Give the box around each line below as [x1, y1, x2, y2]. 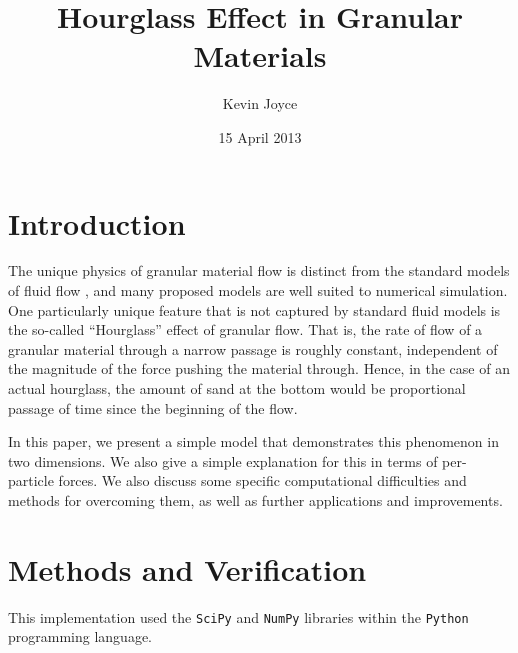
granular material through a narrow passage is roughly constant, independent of [8, 338, 498, 359]
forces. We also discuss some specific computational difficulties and [58, 470, 467, 491]
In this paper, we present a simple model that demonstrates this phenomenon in [8, 431, 499, 452]
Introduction [8, 202, 186, 243]
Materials [193, 35, 327, 76]
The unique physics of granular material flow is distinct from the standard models [8, 260, 510, 281]
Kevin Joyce [222, 93, 298, 114]
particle [8, 470, 54, 491]
